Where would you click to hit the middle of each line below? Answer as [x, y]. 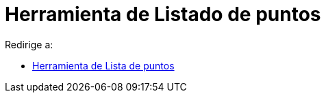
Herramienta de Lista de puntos [103, 65]
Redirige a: [29, 44]
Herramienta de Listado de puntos [163, 14]
